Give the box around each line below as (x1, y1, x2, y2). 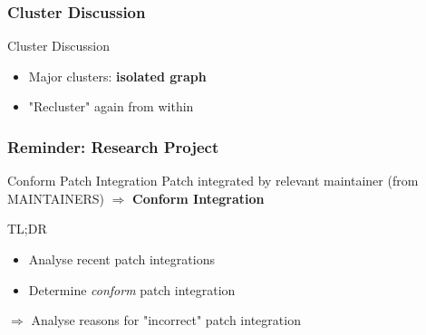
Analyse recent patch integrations (28, 250, 215, 268)
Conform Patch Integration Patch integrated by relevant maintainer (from (7, 171, 419, 190)
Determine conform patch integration (28, 280, 236, 299)
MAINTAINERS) (7, 188, 104, 207)
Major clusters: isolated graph (28, 66, 207, 85)
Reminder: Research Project (7, 135, 219, 158)
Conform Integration (132, 188, 265, 207)
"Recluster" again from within (28, 97, 194, 116)
